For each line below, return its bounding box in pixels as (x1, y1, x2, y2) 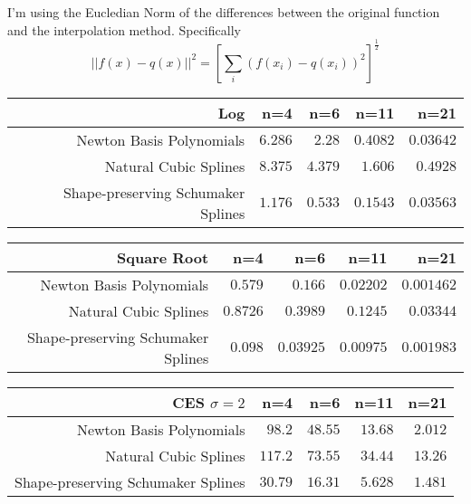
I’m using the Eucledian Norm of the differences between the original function (7, 3, 440, 21)
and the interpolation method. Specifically (7, 20, 241, 39)
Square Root (117, 246, 209, 268)
